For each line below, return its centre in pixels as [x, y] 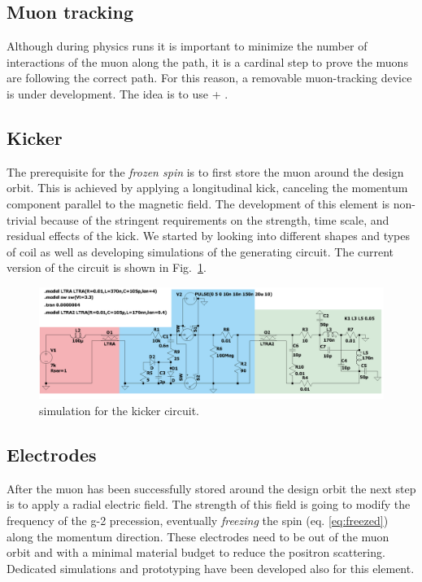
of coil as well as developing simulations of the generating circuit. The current [200, 251]
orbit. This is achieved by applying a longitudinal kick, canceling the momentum [207, 188]
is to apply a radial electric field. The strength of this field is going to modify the [209, 504]
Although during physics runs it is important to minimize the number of [187, 46]
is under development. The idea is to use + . [117, 93]
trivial [22, 219]
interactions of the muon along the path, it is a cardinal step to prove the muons [207, 61]
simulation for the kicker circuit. [119, 410]
